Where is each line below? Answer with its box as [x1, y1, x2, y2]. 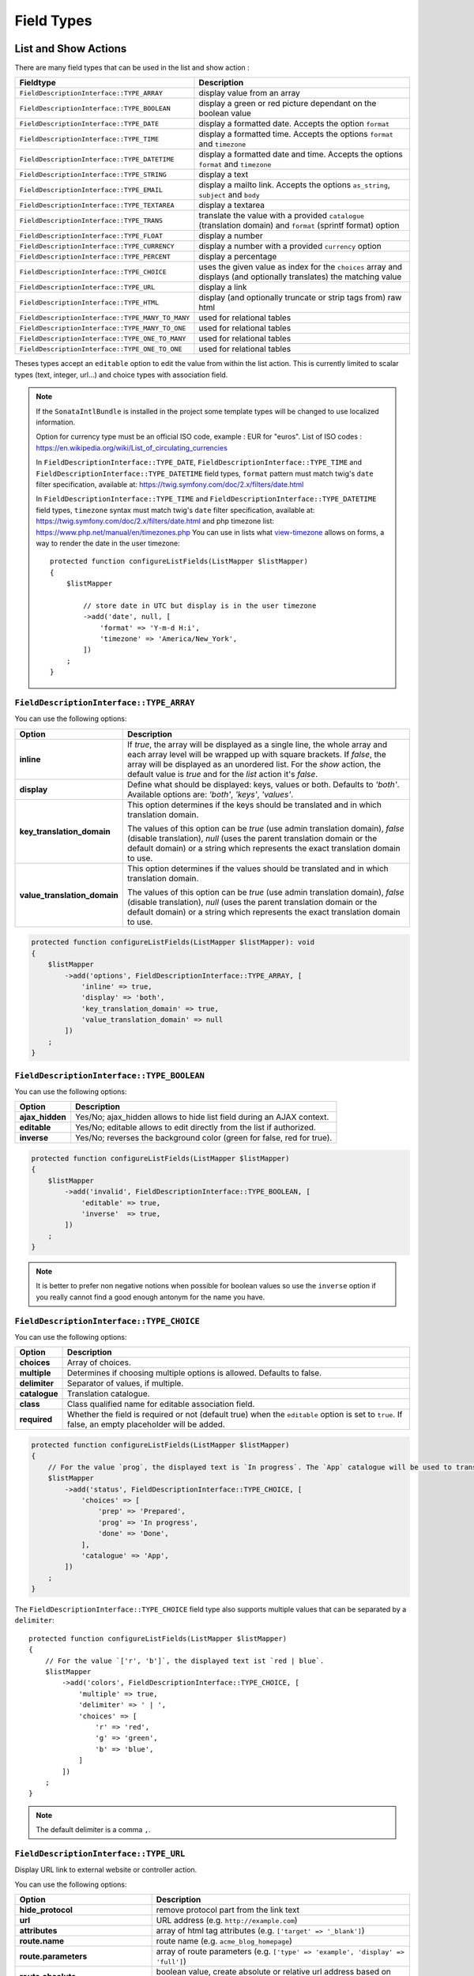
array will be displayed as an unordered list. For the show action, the [127, 759, 382, 770]
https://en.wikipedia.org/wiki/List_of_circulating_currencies [36, 443, 228, 452]
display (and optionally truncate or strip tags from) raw [198, 292, 402, 304]
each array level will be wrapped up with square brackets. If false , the [127, 749, 386, 760]
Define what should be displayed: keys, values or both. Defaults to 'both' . [127, 779, 400, 790]
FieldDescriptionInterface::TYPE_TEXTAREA [19, 201, 175, 209]
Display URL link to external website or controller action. [14, 1865, 197, 1875]
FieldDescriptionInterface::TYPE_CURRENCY [19, 242, 175, 251]
